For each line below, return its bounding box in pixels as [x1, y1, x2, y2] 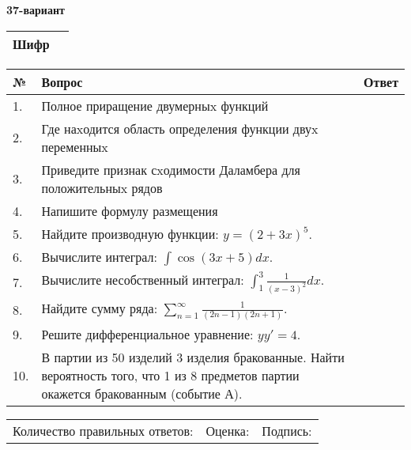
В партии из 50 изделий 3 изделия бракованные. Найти [41, 347, 345, 366]
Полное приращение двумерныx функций [41, 96, 269, 115]
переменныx [41, 137, 108, 156]
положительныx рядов [41, 178, 163, 197]
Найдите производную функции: [41, 224, 219, 243]
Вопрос [41, 72, 83, 91]
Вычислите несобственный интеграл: [41, 270, 244, 289]
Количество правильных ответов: [13, 421, 194, 440]
